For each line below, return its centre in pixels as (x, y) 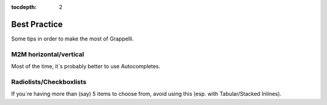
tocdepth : (24, 7)
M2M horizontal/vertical (48, 54)
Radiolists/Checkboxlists (49, 81)
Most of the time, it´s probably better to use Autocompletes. (86, 66)
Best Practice (37, 24)
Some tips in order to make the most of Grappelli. (73, 39)
